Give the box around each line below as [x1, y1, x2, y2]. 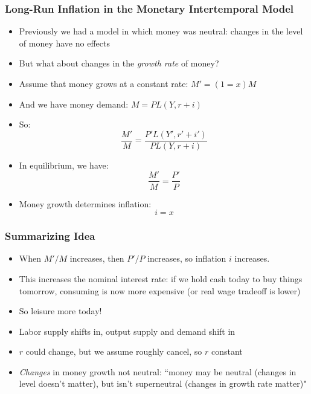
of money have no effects [19, 36, 110, 49]
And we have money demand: [19, 97, 129, 110]
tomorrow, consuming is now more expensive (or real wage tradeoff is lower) [19, 284, 301, 297]
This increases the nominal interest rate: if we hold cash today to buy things [19, 272, 303, 285]
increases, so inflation [147, 252, 226, 265]
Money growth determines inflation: [19, 197, 152, 210]
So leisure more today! [19, 305, 102, 317]
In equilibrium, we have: [19, 158, 109, 171]
